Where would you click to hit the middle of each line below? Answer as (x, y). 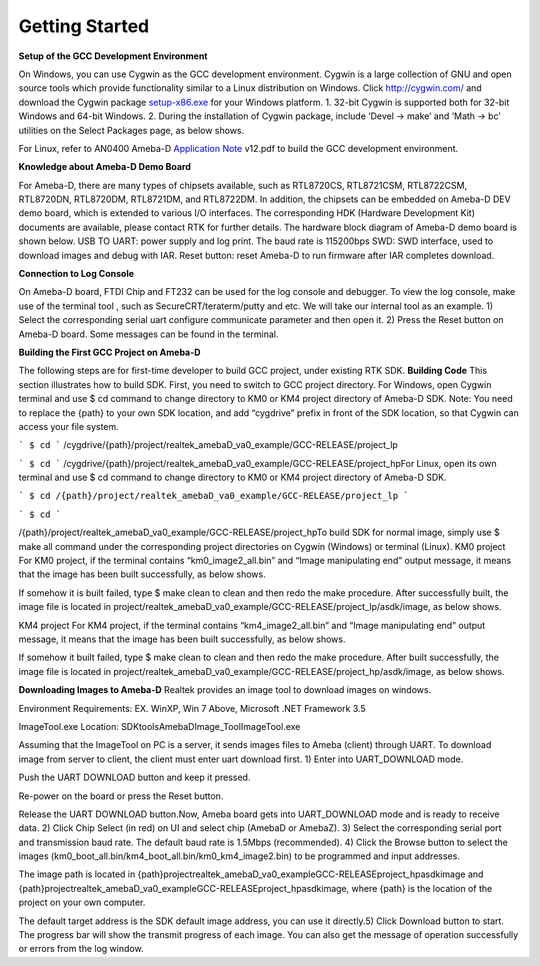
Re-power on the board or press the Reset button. (121, 796)
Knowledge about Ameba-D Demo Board (105, 167)
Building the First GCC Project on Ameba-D (109, 352)
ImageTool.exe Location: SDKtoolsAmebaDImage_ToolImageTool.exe (159, 726)
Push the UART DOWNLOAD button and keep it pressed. (134, 777)
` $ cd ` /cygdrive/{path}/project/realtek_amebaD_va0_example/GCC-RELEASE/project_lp (208, 445)
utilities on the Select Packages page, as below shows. (131, 130)
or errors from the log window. (81, 949)
